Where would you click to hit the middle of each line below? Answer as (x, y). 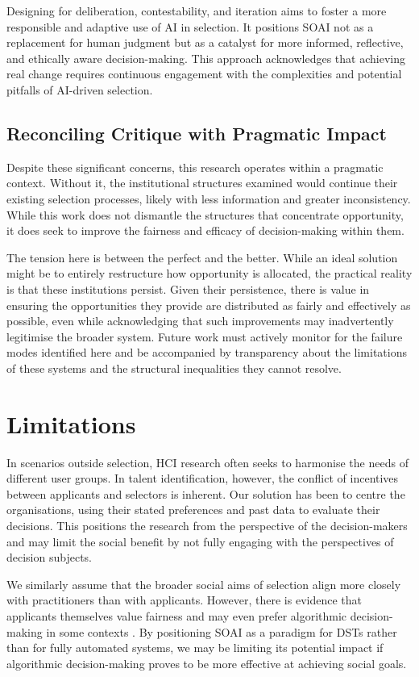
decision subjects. (50, 557)
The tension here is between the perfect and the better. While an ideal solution (202, 257)
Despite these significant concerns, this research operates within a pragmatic (195, 167)
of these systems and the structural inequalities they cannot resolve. (174, 368)
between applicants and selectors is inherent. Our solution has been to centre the (206, 493)
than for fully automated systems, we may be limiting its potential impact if (195, 648)
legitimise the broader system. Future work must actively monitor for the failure (205, 336)
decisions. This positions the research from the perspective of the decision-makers (207, 525)
